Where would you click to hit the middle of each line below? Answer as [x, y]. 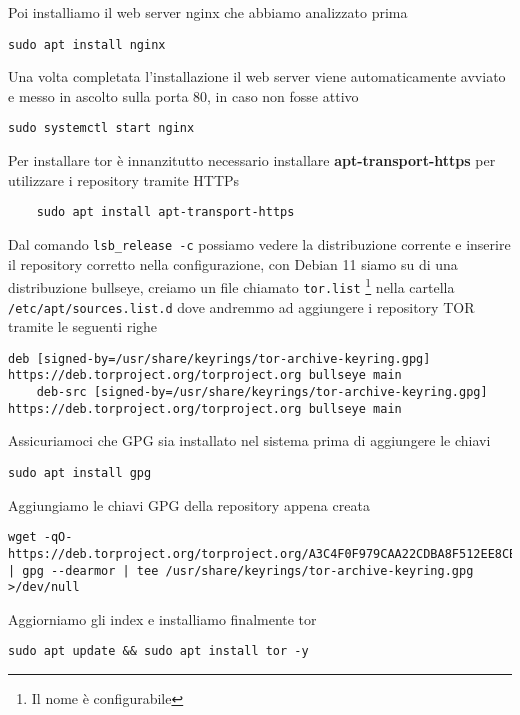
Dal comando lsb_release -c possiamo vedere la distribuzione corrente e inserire [259, 243]
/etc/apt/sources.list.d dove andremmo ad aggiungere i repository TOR [241, 306]
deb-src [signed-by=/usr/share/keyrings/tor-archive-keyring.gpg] [262, 392]
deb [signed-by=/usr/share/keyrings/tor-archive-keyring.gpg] [219, 358]
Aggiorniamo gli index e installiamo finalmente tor [162, 618]
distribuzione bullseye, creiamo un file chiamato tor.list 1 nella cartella [231, 285]
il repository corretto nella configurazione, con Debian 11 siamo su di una [233, 263]
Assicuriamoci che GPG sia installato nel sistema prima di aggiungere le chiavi [249, 440]
